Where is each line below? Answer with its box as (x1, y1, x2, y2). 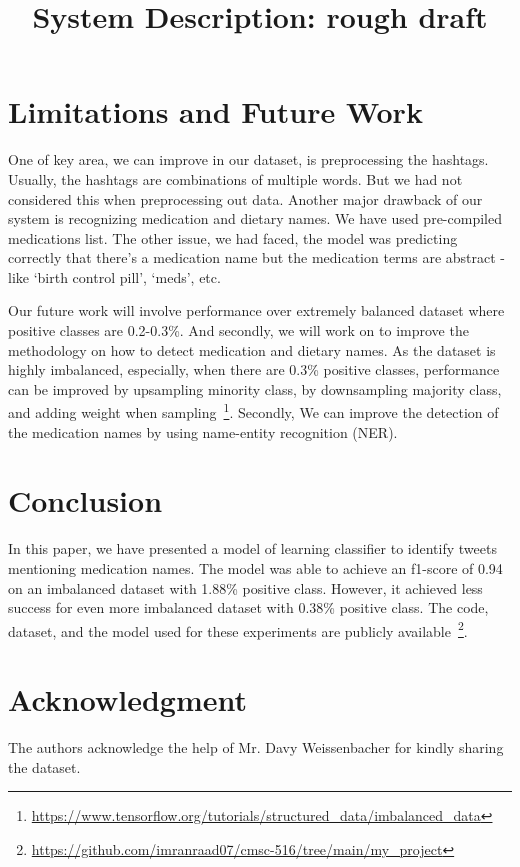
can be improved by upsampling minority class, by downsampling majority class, (8, 378, 502, 399)
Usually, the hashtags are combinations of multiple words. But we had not (8, 168, 463, 189)
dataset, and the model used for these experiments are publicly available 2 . (8, 617, 468, 641)
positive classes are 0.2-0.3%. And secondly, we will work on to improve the (8, 320, 469, 341)
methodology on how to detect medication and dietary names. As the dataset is (8, 339, 496, 360)
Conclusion (8, 480, 163, 521)
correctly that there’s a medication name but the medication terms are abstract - (8, 247, 506, 268)
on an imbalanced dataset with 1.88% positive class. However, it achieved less (8, 577, 483, 598)
